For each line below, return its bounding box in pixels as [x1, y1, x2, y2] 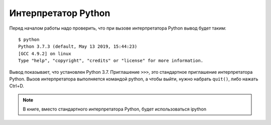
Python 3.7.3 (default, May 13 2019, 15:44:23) [18, 44, 138, 50]
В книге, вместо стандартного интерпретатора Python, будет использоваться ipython [23, 106, 207, 112]
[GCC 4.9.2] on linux [18, 51, 71, 56]
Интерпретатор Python [9, 8, 110, 19]
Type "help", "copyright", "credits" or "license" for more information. [18, 58, 204, 64]
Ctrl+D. [9, 83, 25, 89]
